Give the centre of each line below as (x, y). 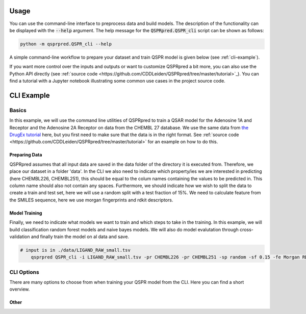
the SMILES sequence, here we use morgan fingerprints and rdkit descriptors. (91, 200)
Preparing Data (26, 155)
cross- (247, 229)
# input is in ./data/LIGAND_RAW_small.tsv (75, 250)
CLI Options (24, 272)
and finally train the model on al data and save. (80, 237)
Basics (18, 110)
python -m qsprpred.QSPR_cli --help (66, 44)
